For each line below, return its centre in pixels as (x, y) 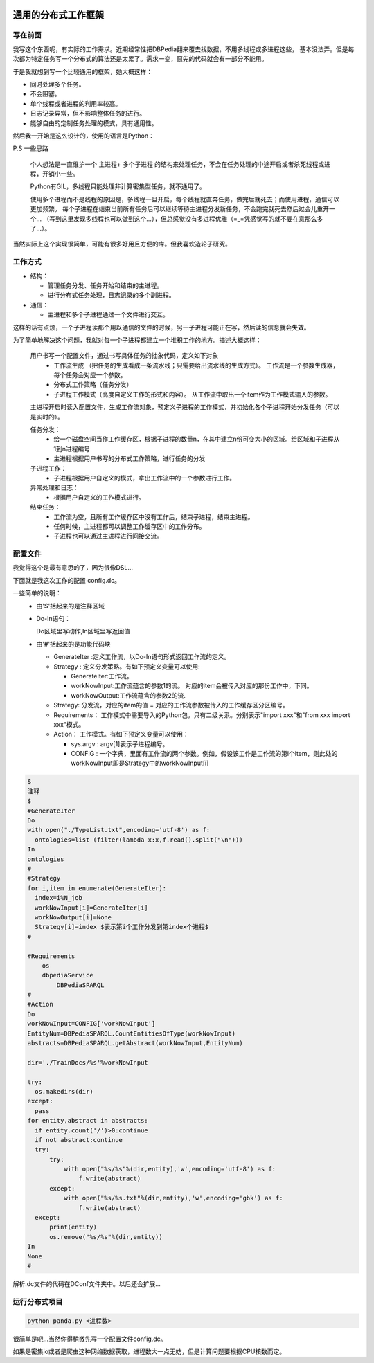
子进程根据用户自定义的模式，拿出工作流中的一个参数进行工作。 (144, 478)
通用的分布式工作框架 (58, 15)
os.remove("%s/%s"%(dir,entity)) (106, 1237)
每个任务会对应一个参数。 (90, 375)
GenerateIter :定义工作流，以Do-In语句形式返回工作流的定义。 (142, 657)
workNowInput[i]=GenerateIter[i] (91, 908)
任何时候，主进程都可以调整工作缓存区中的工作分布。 (130, 526)
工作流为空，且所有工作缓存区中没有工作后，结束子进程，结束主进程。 (154, 516)
